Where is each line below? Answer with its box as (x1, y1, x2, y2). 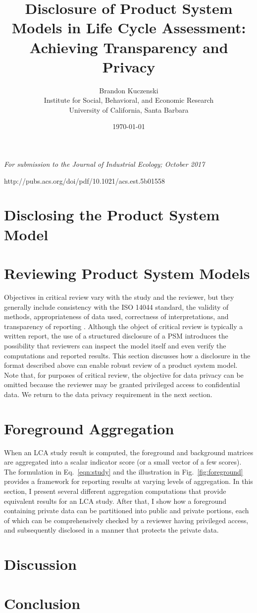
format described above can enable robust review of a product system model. (4, 360, 238, 370)
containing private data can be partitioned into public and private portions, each (4, 505, 249, 516)
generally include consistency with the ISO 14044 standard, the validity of (4, 301, 229, 312)
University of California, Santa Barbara (69, 104, 189, 115)
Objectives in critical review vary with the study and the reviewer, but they (4, 291, 234, 302)
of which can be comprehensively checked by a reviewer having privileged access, (4, 515, 249, 525)
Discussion (4, 554, 77, 574)
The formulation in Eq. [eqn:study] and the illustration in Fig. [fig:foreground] (4, 466, 243, 477)
